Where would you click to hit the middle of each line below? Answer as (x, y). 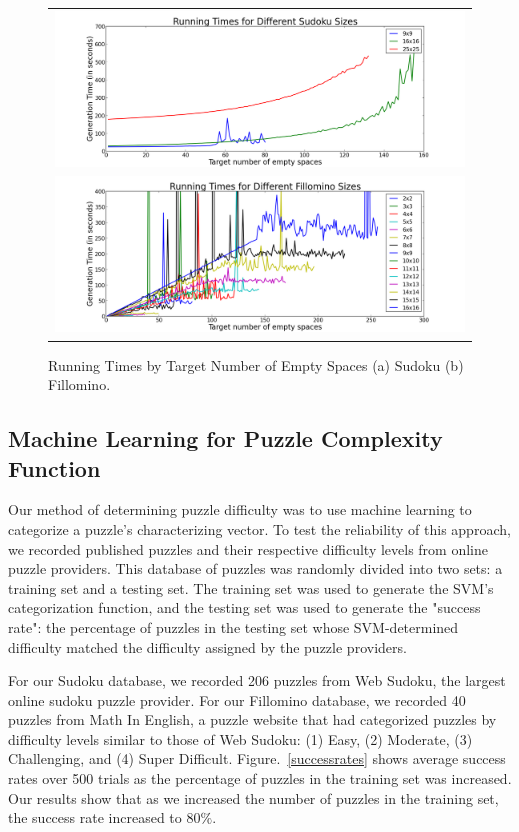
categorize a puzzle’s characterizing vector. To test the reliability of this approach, (259, 528)
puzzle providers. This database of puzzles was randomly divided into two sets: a (255, 568)
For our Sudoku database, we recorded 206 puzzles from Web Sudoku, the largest (257, 680)
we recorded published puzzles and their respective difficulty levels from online (248, 548)
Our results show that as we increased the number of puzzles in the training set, (253, 797)
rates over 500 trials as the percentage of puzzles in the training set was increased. (260, 778)
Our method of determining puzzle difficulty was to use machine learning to (240, 509)
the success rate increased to (95, 817)
